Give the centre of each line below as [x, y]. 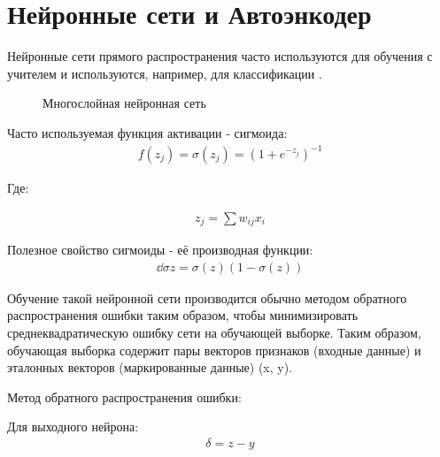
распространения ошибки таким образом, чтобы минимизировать [183, 315]
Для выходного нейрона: [73, 427]
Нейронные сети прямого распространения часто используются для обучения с [220, 56]
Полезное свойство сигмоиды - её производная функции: [160, 250]
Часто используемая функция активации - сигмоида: [147, 132]
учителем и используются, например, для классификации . [165, 73]
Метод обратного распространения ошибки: [124, 396]
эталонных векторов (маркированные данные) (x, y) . [150, 367]
